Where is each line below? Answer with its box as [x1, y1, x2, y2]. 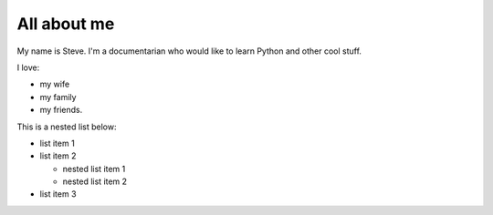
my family [39, 91, 77, 102]
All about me [16, 14, 115, 34]
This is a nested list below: [16, 121, 117, 132]
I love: [16, 62, 40, 73]
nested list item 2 [62, 176, 128, 187]
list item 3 [39, 189, 77, 200]
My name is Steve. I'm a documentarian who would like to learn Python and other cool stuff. [16, 46, 362, 56]
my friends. [39, 105, 83, 116]
